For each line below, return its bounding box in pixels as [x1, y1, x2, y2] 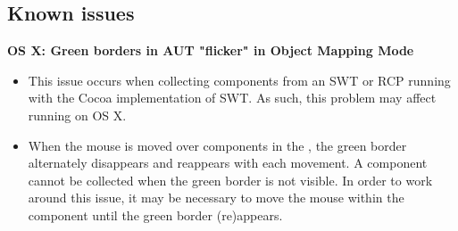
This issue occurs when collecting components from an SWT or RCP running [28, 70, 451, 89]
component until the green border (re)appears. [28, 205, 283, 224]
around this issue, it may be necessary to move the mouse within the [28, 188, 404, 207]
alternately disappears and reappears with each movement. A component [28, 153, 428, 172]
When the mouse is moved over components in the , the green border [28, 136, 407, 154]
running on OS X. [28, 105, 127, 124]
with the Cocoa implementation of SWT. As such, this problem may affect [28, 88, 437, 107]
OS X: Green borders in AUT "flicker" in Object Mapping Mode [7, 41, 414, 60]
